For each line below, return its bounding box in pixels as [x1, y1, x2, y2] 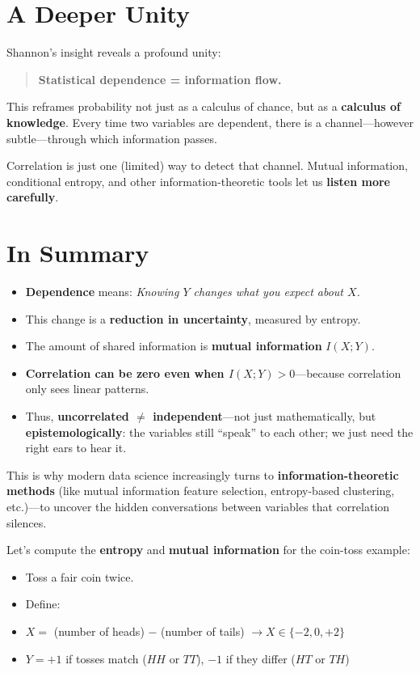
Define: [25, 595, 61, 612]
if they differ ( [225, 650, 296, 667]
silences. [6, 514, 47, 531]
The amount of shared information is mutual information [25, 337, 322, 354]
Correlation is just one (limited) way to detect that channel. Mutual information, [6, 157, 408, 174]
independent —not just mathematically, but [153, 407, 376, 424]
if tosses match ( [65, 650, 147, 667]
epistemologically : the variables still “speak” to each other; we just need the [25, 423, 414, 440]
